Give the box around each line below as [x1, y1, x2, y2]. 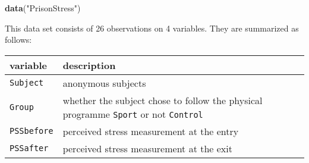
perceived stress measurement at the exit [62, 141, 232, 155]
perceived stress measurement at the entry [62, 124, 239, 138]
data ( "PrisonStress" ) [5, 2, 81, 14]
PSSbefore [10, 126, 53, 136]
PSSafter [10, 143, 49, 153]
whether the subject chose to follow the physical [62, 93, 263, 107]
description [62, 58, 116, 72]
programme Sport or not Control [62, 106, 203, 121]
